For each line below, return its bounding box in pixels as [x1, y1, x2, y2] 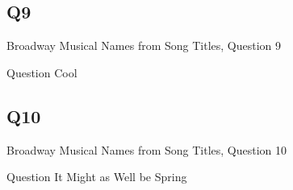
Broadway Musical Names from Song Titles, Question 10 [6, 141, 287, 158]
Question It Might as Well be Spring [6, 168, 187, 185]
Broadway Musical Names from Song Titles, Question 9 [6, 37, 282, 54]
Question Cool [6, 64, 77, 81]
